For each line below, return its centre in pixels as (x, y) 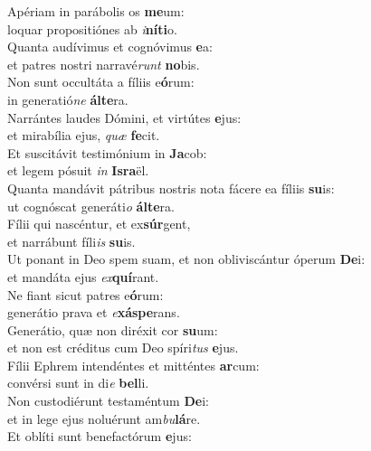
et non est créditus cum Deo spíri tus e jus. (123, 348)
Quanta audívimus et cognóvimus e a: (110, 47)
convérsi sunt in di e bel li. (78, 383)
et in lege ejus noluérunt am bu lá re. (104, 418)
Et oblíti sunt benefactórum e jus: (100, 436)
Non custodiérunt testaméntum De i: (108, 401)
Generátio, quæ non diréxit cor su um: (113, 329)
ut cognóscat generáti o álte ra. (91, 206)
